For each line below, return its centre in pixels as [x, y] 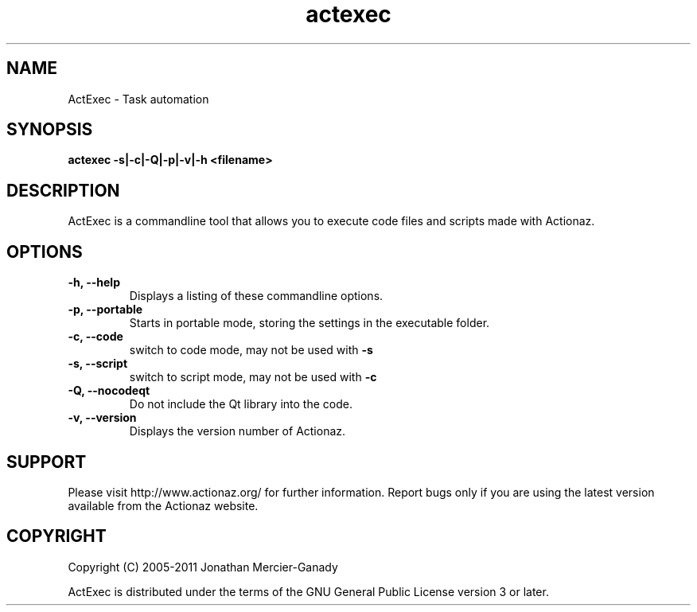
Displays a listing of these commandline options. [256, 296]
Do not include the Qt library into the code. [241, 404]
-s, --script [98, 364]
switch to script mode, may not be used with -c [253, 377]
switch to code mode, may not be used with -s [251, 350]
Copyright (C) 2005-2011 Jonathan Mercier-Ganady [203, 567]
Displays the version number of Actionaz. [238, 431]
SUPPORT [47, 462]
